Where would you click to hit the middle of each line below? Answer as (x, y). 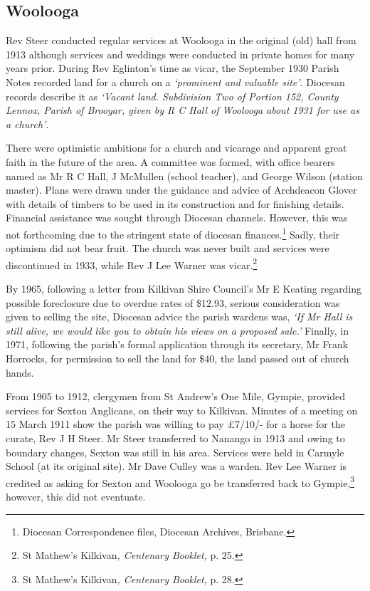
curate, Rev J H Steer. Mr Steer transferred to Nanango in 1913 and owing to (175, 438)
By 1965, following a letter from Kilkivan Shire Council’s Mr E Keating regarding (184, 289)
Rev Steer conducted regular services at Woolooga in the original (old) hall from (181, 40)
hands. (20, 372)
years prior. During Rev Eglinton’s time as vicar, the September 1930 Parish (173, 68)
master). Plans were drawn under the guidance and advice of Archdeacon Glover (181, 190)
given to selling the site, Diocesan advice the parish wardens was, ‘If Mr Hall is (179, 317)
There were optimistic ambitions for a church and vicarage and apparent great (176, 148)
